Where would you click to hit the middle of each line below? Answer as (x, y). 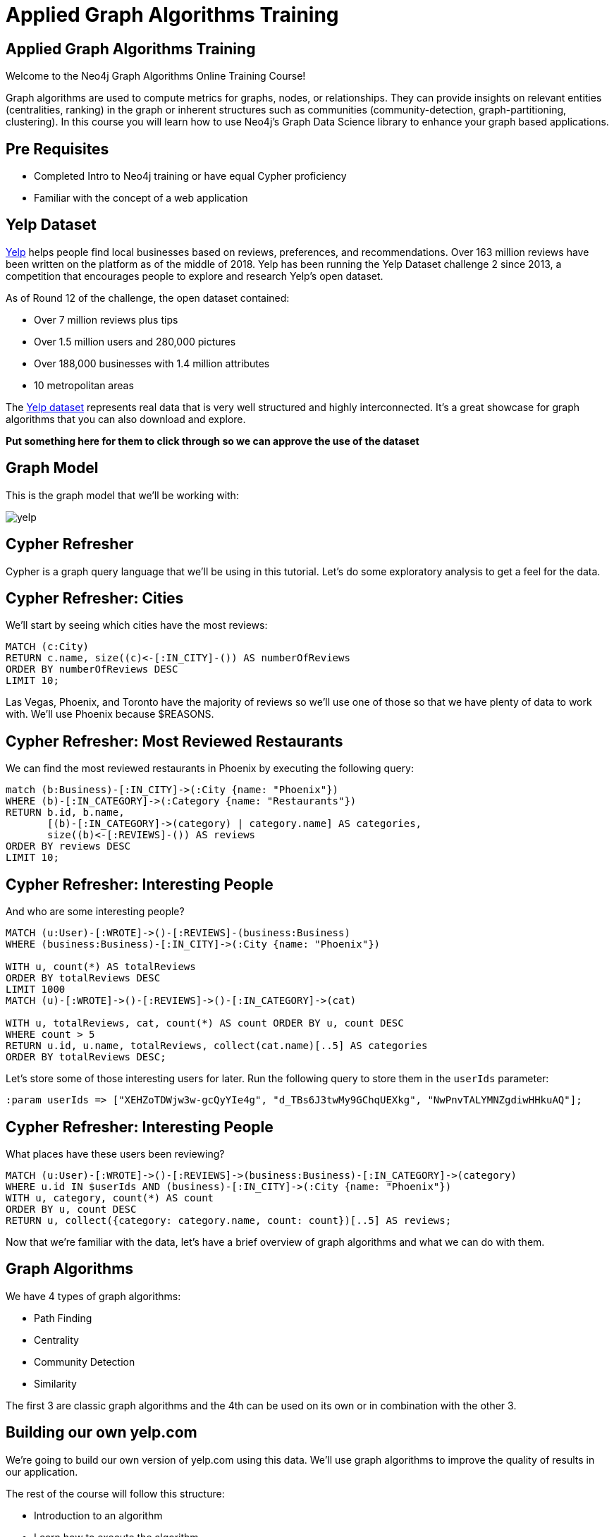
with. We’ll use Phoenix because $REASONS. (110, 714)
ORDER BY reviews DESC (68, 846)
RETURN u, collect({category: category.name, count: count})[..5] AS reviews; (229, 1220)
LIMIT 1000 (36, 990)
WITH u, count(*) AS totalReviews (101, 967)
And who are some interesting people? (95, 912)
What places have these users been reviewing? (115, 1153)
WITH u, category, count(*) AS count (110, 1198)
